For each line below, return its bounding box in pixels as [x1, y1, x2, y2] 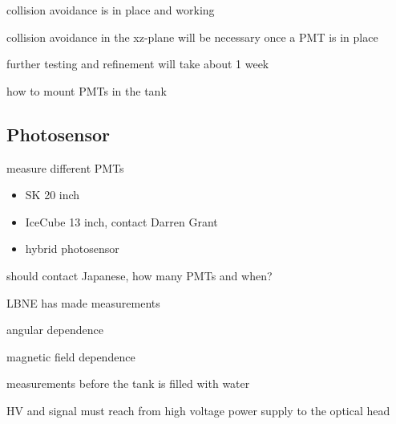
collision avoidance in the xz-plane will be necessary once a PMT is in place [6, 28, 378, 45]
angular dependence [6, 321, 104, 338]
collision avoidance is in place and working [6, 2, 215, 18]
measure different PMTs [6, 159, 124, 176]
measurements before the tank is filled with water [6, 375, 250, 392]
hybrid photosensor [25, 240, 119, 257]
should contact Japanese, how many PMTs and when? [6, 267, 273, 283]
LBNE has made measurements [6, 294, 160, 311]
